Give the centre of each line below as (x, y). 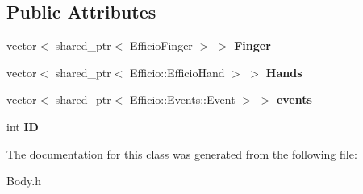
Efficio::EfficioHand (177, 72)
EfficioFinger (161, 45)
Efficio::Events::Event (183, 99)
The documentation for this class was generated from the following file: (182, 153)
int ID (23, 126)
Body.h (24, 181)
